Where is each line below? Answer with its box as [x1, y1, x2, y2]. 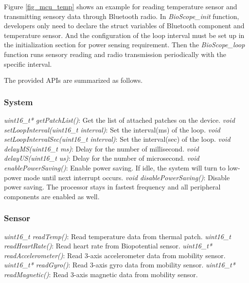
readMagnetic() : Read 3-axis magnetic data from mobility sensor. [4, 269, 198, 279]
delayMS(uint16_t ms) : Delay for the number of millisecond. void [4, 143, 199, 153]
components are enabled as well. [4, 191, 100, 201]
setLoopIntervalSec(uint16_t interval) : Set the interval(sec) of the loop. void [4, 134, 231, 144]
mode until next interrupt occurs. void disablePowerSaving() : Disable [23, 172, 230, 182]
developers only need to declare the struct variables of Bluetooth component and [4, 20, 245, 31]
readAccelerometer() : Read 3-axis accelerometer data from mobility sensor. [4, 250, 226, 260]
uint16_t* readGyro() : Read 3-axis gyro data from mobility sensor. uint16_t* [4, 260, 235, 270]
